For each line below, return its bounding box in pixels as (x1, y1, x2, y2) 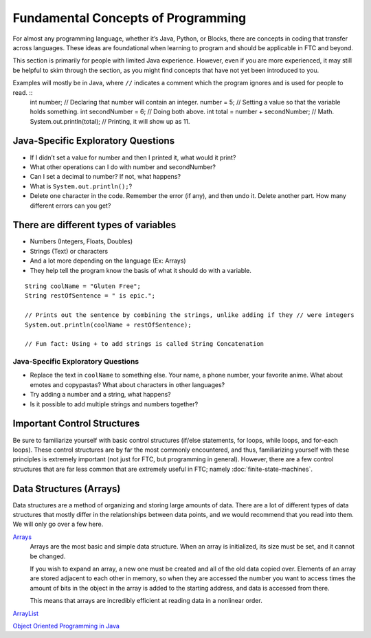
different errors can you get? (30, 201, 111, 210)
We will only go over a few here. (12, 520, 104, 529)
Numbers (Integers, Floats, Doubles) (30, 237, 133, 245)
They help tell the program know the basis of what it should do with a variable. (30, 266, 252, 274)
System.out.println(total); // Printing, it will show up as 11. (30, 117, 190, 125)
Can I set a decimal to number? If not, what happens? (30, 173, 181, 181)
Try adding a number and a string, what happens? (30, 390, 171, 399)
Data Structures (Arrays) (12, 483, 121, 494)
